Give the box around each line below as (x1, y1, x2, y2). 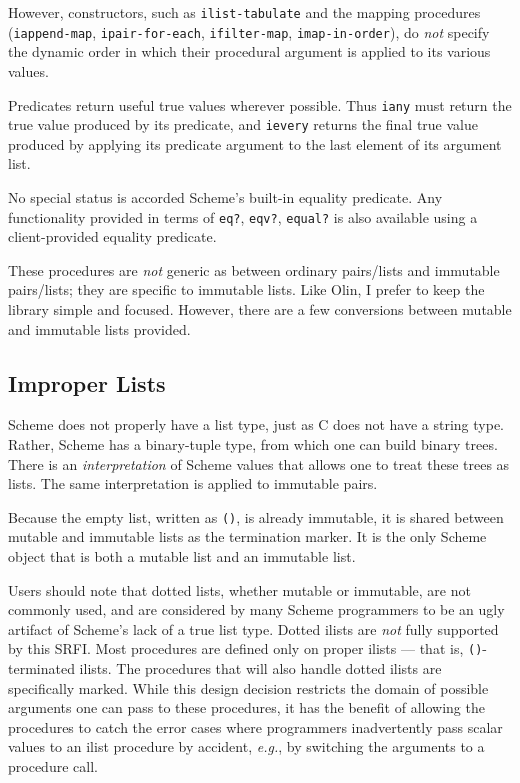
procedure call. (8, 756, 98, 777)
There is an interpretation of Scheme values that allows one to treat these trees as (8, 453, 510, 474)
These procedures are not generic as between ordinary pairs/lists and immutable (8, 259, 500, 280)
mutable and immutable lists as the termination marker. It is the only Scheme (8, 526, 487, 547)
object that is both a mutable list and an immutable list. (8, 546, 356, 567)
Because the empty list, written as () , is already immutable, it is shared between (8, 506, 504, 527)
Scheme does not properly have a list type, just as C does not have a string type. (8, 414, 504, 435)
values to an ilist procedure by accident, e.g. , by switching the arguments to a (8, 736, 485, 757)
